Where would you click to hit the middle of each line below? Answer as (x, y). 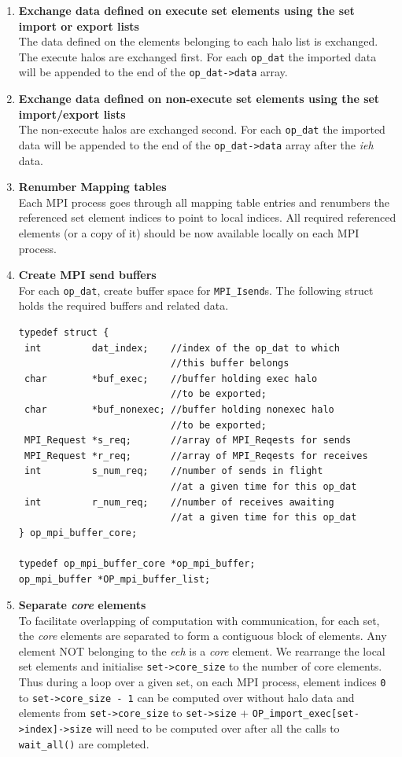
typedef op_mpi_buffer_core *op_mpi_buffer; (137, 563)
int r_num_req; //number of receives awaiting (179, 502)
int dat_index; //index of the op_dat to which (182, 348)
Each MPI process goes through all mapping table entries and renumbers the (204, 202)
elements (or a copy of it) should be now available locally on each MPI (189, 232)
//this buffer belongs (230, 364)
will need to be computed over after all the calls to (218, 728)
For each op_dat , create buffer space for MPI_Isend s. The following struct (196, 290)
